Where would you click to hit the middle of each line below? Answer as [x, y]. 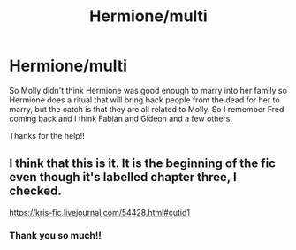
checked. [35, 191]
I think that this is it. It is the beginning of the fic [143, 164]
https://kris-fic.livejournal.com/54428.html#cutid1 [99, 212]
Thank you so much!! [55, 235]
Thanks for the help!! [47, 135]
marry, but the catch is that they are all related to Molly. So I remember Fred [147, 109]
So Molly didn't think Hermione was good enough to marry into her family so [148, 90]
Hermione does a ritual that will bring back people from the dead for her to [144, 100]
